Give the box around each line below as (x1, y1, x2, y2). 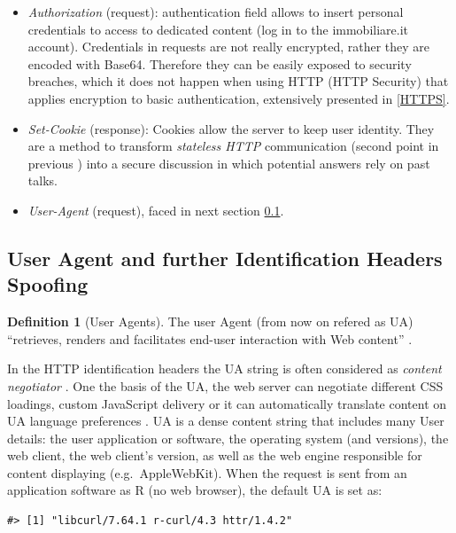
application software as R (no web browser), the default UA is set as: (7, 481, 383, 499)
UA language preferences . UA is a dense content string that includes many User (7, 412, 444, 430)
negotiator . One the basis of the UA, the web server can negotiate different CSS (7, 376, 444, 395)
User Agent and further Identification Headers (7, 244, 443, 271)
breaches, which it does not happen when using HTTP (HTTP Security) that (27, 72, 449, 90)
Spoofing (7, 270, 89, 298)
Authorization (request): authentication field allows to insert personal (27, 3, 404, 20)
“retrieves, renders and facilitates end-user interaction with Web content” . (7, 329, 413, 348)
